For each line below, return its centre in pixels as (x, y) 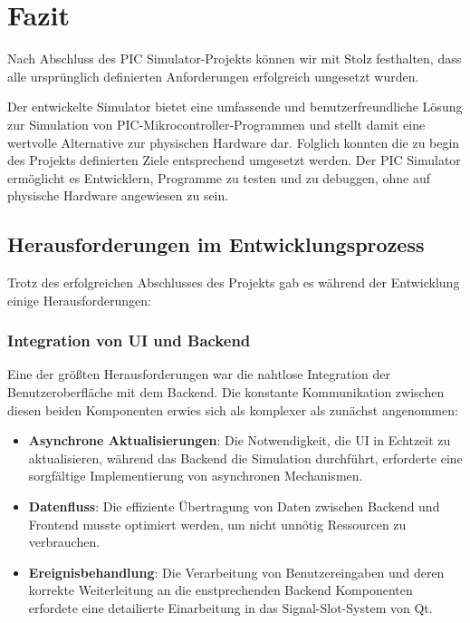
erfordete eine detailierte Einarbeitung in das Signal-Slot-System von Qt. (230, 608)
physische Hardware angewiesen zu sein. (118, 195)
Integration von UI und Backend (129, 341)
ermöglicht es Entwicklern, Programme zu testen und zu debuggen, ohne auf (219, 177)
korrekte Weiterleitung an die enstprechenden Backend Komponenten (221, 590)
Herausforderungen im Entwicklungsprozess (216, 244)
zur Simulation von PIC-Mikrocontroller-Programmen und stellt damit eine (216, 124)
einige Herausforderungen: (79, 300)
